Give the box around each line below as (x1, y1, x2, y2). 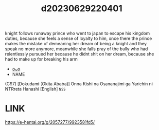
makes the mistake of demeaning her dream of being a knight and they (5, 41, 147, 47)
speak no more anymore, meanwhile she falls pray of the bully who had (5, 46, 148, 52)
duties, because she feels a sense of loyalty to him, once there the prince (5, 36, 152, 41)
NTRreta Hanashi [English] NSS (5, 86, 66, 92)
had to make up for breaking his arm (5, 56, 78, 62)
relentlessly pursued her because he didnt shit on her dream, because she (5, 51, 154, 57)
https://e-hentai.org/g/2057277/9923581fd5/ (5, 119, 95, 125)
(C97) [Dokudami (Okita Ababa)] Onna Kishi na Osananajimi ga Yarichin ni (5, 81, 153, 87)
